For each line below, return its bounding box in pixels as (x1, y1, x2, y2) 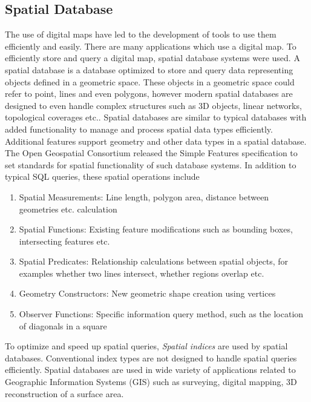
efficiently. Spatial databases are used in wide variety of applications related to (5, 363, 296, 376)
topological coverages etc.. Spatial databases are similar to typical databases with (5, 111, 307, 124)
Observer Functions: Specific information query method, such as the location (19, 308, 304, 320)
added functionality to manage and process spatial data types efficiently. (5, 122, 273, 135)
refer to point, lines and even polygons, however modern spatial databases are (5, 87, 293, 100)
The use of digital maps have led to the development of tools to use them (5, 28, 277, 41)
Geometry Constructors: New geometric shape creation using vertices (19, 287, 276, 300)
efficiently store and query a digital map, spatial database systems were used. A (5, 51, 300, 64)
